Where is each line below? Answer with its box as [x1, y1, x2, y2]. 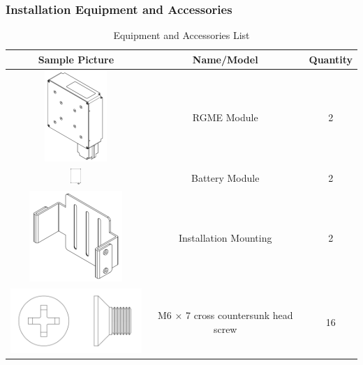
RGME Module [192, 110, 258, 125]
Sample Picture [38, 52, 114, 66]
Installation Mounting [178, 230, 272, 244]
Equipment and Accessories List [113, 28, 250, 42]
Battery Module [191, 170, 260, 185]
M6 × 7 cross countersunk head [157, 308, 293, 323]
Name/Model [192, 52, 258, 66]
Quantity [309, 52, 353, 66]
